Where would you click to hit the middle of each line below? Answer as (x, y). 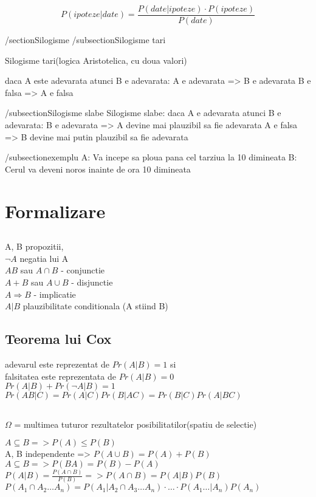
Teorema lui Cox (58, 339)
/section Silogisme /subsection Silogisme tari (85, 40)
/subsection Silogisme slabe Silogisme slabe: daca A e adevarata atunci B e (143, 113)
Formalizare (55, 211)
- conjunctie (83, 270)
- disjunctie (92, 282)
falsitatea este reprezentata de (60, 376)
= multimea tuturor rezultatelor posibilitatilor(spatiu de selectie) (136, 424)
